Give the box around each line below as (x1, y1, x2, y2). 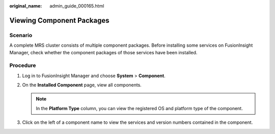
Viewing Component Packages (9, 16, 109, 25)
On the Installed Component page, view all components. (22, 82, 142, 88)
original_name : (9, 3, 42, 9)
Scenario (9, 31, 33, 39)
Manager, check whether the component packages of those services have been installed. (9, 49, 198, 55)
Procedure (9, 62, 36, 69)
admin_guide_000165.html (49, 3, 104, 9)
